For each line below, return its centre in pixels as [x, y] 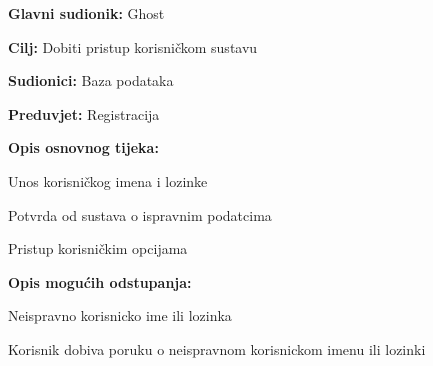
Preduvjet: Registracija [84, 113]
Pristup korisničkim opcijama [98, 248]
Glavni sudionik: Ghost [86, 13]
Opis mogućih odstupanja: [100, 281]
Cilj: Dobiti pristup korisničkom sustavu [133, 46]
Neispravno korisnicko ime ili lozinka [120, 315]
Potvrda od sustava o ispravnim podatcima [140, 214]
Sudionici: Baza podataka [91, 80]
